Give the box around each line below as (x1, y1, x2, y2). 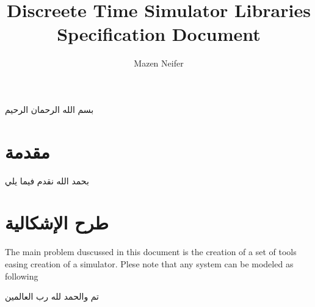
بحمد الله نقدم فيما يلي (5, 174, 89, 187)
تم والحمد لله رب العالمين (5, 290, 100, 303)
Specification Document (57, 21, 261, 46)
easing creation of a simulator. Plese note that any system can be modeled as (5, 257, 294, 270)
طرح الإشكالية (5, 210, 109, 235)
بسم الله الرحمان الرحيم (5, 103, 94, 115)
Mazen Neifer (134, 57, 184, 70)
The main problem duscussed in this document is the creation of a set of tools (5, 245, 297, 258)
